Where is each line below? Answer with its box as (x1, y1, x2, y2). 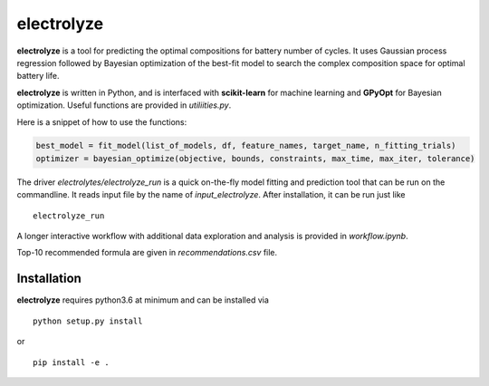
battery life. (16, 71, 60, 82)
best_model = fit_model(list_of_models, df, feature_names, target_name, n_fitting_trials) (35, 140, 456, 151)
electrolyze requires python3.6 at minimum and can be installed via (16, 294, 269, 305)
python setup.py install (33, 315, 143, 326)
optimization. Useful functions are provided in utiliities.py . (16, 100, 232, 111)
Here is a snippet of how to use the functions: (16, 116, 187, 127)
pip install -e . (33, 357, 110, 367)
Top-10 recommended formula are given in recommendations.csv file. (16, 247, 278, 258)
